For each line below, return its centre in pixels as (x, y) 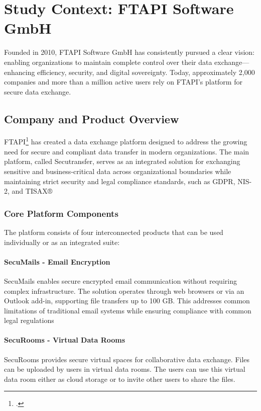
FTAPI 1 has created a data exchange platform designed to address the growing (126, 141)
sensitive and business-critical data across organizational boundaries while (118, 171)
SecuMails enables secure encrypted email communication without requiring (120, 280)
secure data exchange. (38, 91)
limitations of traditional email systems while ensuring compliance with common (128, 310)
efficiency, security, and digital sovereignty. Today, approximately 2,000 (146, 72)
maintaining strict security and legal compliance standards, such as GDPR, (120, 181)
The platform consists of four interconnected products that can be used (114, 232)
